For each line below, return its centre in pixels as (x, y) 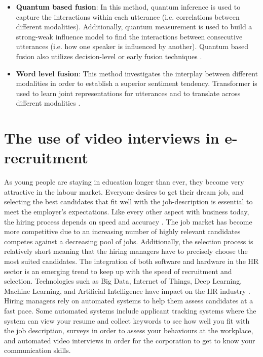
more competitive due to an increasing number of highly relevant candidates (122, 231)
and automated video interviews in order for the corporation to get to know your (130, 340)
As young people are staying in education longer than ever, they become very (124, 182)
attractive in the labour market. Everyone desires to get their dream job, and (124, 191)
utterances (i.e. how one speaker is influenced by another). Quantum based (132, 46)
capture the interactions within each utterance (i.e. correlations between (128, 16)
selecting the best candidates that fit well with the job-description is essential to (128, 202)
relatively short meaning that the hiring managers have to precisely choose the (126, 251)
